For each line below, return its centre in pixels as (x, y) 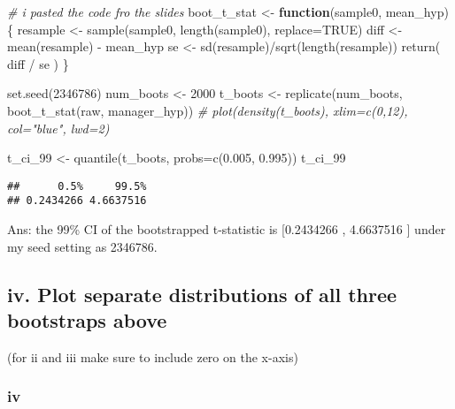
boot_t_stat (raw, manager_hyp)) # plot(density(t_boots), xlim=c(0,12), (208, 110)
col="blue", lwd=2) (58, 128)
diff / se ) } (38, 63)
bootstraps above (87, 320)
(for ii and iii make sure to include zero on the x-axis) (153, 356)
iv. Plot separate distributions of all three (202, 294)
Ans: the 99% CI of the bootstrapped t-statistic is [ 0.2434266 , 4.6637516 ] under (227, 229)
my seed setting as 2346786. (82, 246)
